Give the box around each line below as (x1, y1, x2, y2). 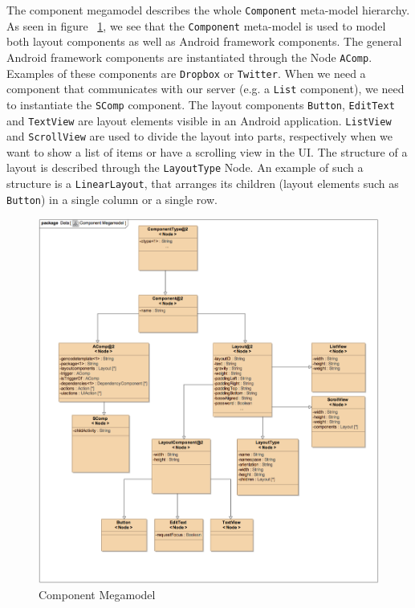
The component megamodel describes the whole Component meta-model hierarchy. (6, 2, 410, 18)
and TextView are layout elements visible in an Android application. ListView (6, 112, 392, 129)
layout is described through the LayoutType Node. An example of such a (6, 159, 364, 176)
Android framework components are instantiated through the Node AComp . (6, 48, 372, 65)
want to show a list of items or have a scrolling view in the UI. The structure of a (6, 143, 408, 160)
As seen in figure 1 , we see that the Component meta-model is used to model (6, 17, 386, 34)
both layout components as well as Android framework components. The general (6, 33, 402, 50)
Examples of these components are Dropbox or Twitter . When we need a (6, 64, 366, 81)
